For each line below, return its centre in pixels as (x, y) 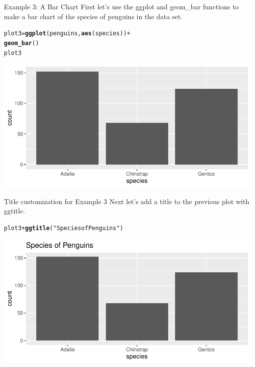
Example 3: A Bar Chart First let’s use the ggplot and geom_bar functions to (121, 6)
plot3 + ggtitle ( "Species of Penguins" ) (64, 228)
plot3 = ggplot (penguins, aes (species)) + (67, 34)
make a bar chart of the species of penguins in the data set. (93, 16)
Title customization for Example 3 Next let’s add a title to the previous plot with (127, 201)
